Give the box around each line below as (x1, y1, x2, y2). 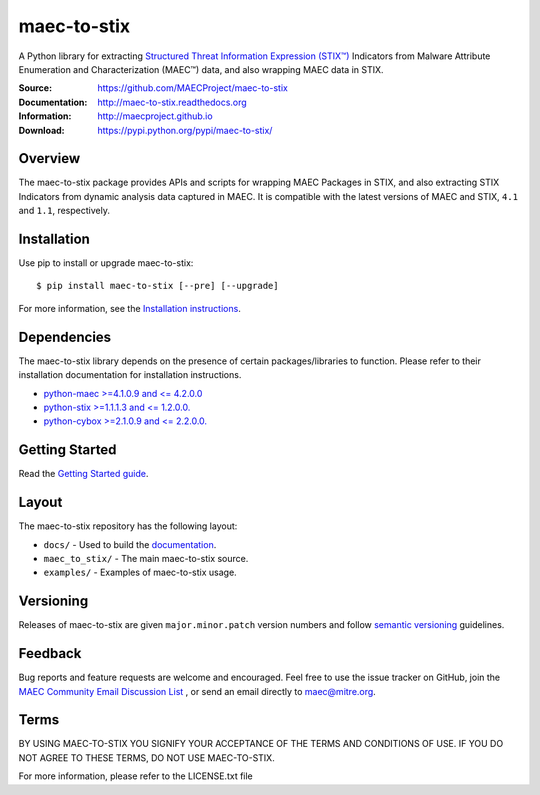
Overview (18, 150, 81, 167)
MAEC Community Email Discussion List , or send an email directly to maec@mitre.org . (18, 685, 377, 697)
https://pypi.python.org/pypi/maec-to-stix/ (97, 124, 273, 136)
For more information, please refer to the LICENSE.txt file (18, 770, 254, 782)
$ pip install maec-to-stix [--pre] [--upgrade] (36, 280, 279, 292)
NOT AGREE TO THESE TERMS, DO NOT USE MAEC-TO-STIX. (18, 751, 275, 764)
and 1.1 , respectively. (18, 205, 110, 217)
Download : (18, 124, 65, 136)
